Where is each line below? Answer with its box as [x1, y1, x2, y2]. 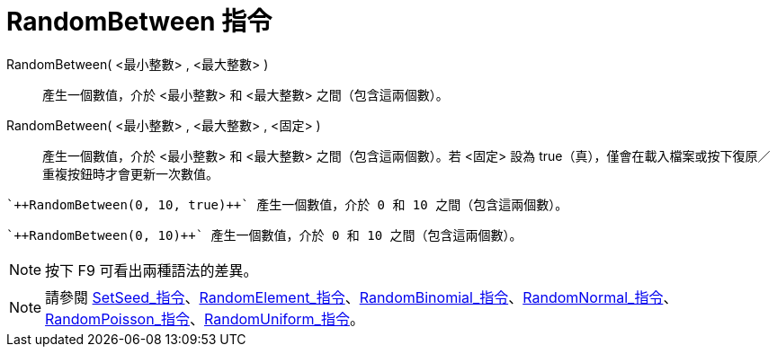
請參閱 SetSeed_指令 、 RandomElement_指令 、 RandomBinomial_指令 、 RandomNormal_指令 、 [45, 288, 678, 306]
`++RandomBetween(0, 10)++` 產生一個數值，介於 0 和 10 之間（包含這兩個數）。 [6, 227, 522, 243]
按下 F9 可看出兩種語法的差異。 [45, 261, 258, 279]
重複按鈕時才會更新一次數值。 [42, 165, 219, 181]
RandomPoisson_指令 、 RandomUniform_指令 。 [45, 309, 364, 328]
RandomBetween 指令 [6, 6, 272, 37]
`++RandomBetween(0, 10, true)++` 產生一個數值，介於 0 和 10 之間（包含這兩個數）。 [6, 197, 568, 212]
